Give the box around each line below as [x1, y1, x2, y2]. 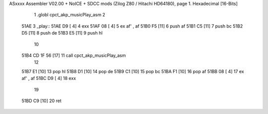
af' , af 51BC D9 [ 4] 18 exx [21, 76, 76, 81]
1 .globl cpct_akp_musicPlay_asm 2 [34, 12, 105, 18]
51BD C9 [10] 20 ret [21, 98, 62, 104]
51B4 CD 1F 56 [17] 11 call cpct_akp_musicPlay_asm [21, 52, 126, 58]
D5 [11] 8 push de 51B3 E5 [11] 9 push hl [21, 30, 103, 36]
